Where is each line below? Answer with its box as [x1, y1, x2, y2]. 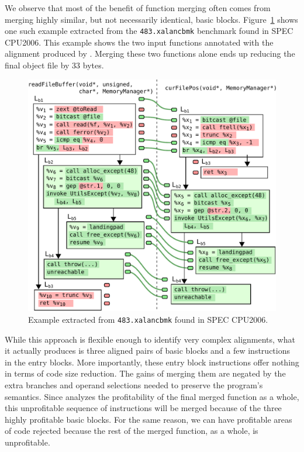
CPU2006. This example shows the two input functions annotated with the [5, 36, 274, 48]
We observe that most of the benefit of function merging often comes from [5, 2, 271, 13]
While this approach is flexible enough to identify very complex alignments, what [5, 333, 295, 345]
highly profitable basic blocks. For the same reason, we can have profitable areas [5, 413, 292, 425]
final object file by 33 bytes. [5, 59, 104, 71]
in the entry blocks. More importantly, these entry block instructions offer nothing [5, 356, 299, 368]
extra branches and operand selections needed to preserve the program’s [5, 378, 263, 391]
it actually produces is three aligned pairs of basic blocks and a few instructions [5, 344, 290, 357]
